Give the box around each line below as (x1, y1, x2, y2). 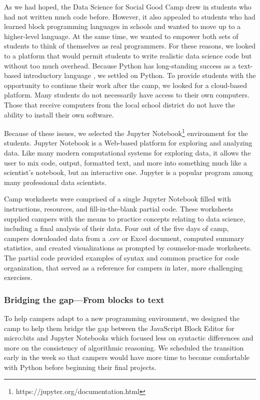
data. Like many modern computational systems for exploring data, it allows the (4, 147, 251, 157)
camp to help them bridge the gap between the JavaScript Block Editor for (4, 322, 234, 333)
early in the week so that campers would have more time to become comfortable (4, 352, 250, 362)
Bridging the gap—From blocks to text (4, 293, 164, 305)
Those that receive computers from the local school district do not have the (4, 99, 235, 109)
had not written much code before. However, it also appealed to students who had (4, 11, 255, 21)
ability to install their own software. (4, 109, 114, 119)
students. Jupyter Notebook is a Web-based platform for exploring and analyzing (4, 137, 252, 148)
